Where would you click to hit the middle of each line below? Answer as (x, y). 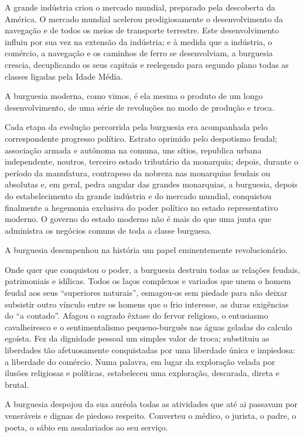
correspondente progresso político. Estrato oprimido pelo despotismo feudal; (141, 138)
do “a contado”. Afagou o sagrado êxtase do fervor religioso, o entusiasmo (136, 315)
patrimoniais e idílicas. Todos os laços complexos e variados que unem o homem (148, 281)
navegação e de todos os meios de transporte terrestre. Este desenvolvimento (142, 30)
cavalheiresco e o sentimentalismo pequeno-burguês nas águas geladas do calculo (148, 327)
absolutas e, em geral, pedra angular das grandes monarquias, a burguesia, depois (151, 184)
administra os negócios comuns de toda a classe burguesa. (108, 230)
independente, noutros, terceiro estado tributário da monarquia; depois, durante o (152, 161)
